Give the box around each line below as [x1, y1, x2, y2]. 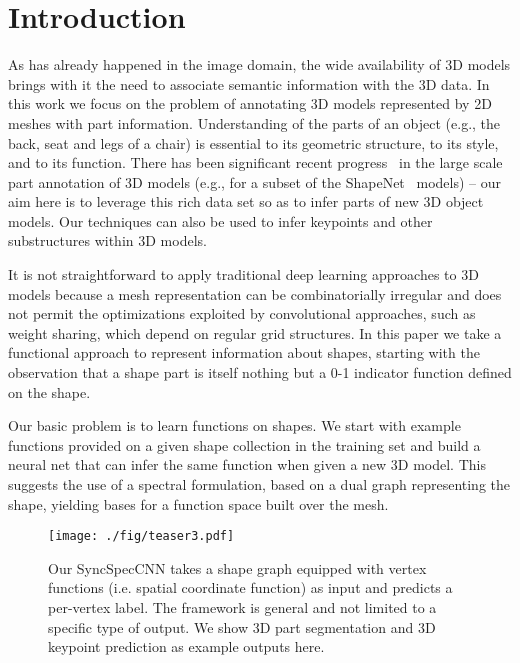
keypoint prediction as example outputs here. [48, 636, 325, 657]
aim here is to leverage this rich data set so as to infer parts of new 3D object [8, 191, 484, 212]
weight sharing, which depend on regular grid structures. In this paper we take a [8, 322, 502, 343]
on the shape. [8, 381, 91, 402]
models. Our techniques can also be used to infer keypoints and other [8, 210, 433, 231]
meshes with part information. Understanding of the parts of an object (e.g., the [8, 112, 501, 133]
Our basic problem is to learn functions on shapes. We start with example [8, 415, 461, 436]
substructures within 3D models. [8, 230, 207, 251]
